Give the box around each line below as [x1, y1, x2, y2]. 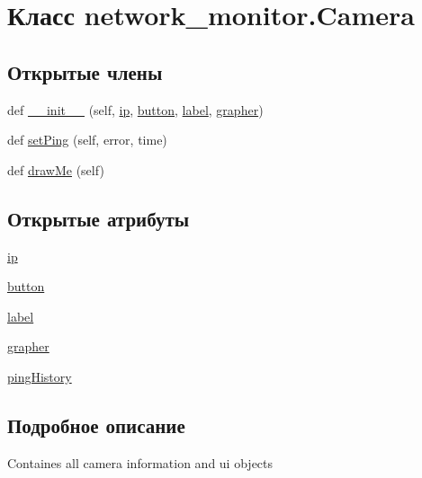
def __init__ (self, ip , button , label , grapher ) [7, 100, 264, 119]
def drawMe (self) [7, 160, 104, 179]
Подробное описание [7, 411, 185, 438]
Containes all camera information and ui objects [7, 453, 274, 472]
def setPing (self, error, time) [7, 130, 167, 149]
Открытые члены [7, 58, 163, 85]
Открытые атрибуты [7, 204, 190, 232]
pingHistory [7, 367, 72, 385]
